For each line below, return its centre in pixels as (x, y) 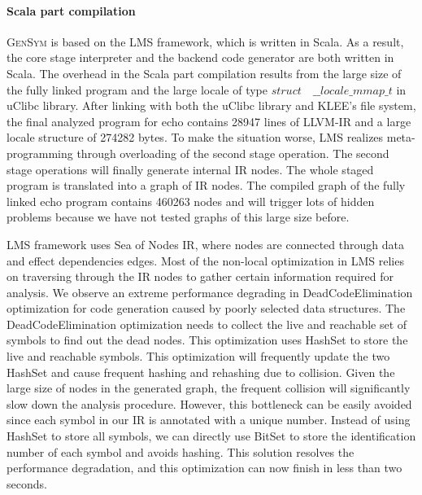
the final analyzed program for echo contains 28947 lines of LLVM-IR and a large (209, 121)
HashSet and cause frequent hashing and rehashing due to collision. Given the (201, 372)
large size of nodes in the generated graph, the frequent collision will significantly (209, 388)
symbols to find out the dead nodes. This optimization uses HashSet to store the (207, 340)
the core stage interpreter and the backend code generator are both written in (200, 57)
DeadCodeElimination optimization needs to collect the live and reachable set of (207, 324)
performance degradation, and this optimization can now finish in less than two (204, 468)
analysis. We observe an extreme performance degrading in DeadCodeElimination (210, 292)
